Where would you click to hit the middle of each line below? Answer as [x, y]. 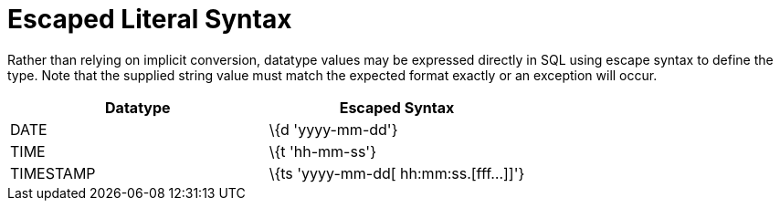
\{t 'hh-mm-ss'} [322, 151]
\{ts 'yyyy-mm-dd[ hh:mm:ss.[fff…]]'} [397, 173]
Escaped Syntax [397, 107]
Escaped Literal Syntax [150, 19]
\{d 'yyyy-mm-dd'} [333, 129]
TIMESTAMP [53, 173]
